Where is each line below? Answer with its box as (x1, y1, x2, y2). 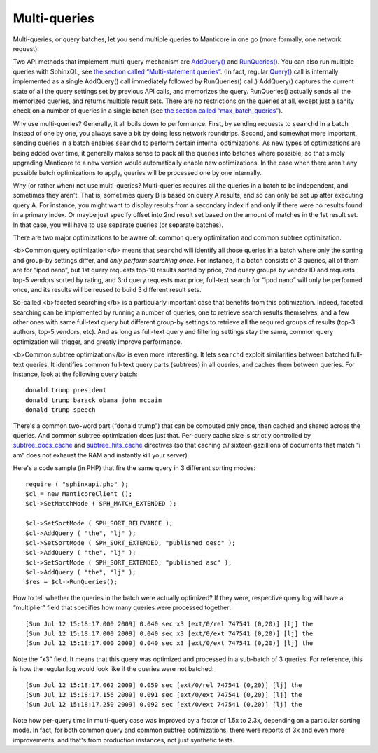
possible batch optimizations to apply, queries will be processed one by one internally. (13, 168, 262, 177)
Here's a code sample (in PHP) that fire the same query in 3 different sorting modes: (13, 464, 255, 472)
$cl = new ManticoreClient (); (25, 490, 133, 497)
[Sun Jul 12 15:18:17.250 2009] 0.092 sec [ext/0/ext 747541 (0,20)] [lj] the (25, 700, 302, 709)
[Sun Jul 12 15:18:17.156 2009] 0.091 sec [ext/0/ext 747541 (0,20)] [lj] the (25, 691, 302, 698)
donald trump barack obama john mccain (25, 396, 162, 404)
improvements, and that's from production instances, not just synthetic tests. (13, 735, 234, 744)
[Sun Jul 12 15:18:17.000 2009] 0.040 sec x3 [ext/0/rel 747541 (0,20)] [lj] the (25, 620, 314, 628)
